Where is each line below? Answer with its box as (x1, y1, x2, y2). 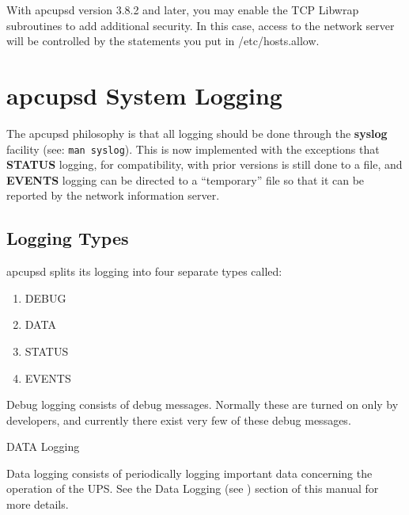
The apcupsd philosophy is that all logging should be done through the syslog (6, 124, 388, 141)
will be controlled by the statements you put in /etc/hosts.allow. (6, 32, 320, 49)
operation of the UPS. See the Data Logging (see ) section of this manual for (6, 480, 379, 497)
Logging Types (6, 226, 129, 250)
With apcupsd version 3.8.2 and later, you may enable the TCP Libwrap (6, 2, 359, 17)
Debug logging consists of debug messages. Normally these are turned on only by (6, 396, 399, 413)
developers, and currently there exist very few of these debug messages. (6, 411, 351, 428)
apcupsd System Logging (6, 78, 282, 111)
